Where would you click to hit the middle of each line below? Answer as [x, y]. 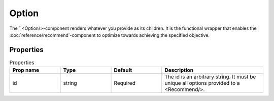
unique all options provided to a [202, 83]
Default [123, 70]
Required [125, 83]
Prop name [26, 70]
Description [179, 70]
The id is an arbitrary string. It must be [210, 77]
